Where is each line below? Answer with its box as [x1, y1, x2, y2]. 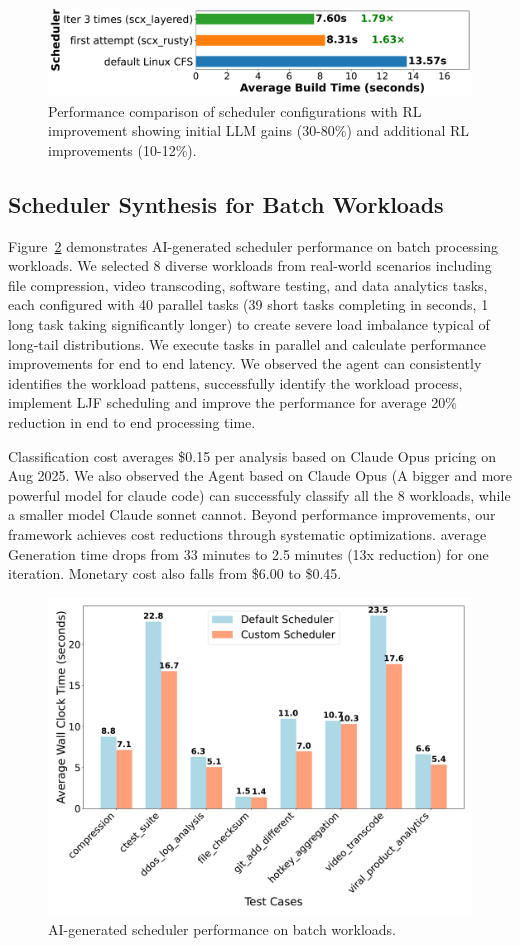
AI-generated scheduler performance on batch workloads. [48, 919, 397, 940]
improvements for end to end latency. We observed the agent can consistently [8, 353, 482, 374]
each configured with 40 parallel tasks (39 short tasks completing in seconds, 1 [8, 294, 489, 315]
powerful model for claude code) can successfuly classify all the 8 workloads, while [8, 484, 511, 505]
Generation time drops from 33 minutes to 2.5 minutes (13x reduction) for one [8, 543, 489, 564]
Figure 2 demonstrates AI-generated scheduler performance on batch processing [8, 235, 499, 256]
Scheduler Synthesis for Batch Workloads [8, 188, 444, 219]
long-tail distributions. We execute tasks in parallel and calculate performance [8, 333, 487, 354]
